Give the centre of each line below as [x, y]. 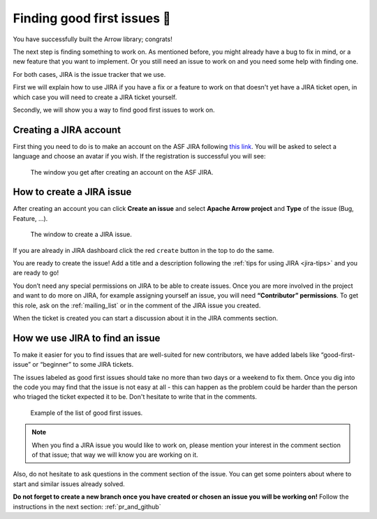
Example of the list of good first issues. [87, 413]
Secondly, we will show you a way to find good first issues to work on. [114, 110]
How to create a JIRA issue [72, 192]
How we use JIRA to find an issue [87, 338]
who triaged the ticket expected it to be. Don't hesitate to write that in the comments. [135, 397]
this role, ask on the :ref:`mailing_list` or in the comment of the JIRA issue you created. [137, 305]
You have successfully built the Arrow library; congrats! [93, 39]
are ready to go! [36, 273]
